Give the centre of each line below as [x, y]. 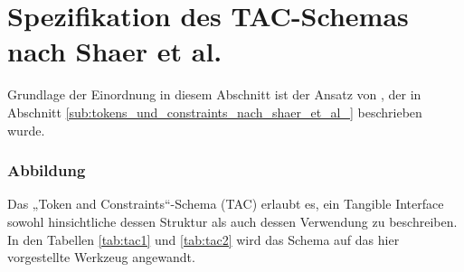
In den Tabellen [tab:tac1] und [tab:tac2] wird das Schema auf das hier [204, 239]
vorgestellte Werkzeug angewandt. [101, 257]
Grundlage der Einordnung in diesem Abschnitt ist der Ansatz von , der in [214, 94]
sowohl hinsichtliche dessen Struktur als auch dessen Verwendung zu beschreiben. [232, 221]
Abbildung [47, 170]
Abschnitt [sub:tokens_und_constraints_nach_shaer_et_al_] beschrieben [215, 112]
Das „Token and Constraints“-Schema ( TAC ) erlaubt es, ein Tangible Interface [226, 204]
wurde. [26, 130]
